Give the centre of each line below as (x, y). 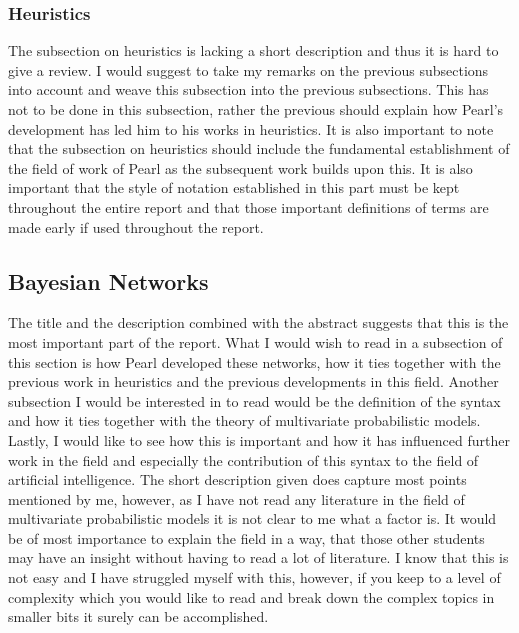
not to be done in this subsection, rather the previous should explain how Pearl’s (256, 109)
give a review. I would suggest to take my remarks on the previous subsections (248, 69)
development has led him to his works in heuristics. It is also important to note (251, 128)
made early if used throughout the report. (136, 226)
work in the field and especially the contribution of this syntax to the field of (243, 459)
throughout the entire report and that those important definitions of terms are (248, 206)
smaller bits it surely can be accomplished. (138, 616)
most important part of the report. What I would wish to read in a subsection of (255, 341)
